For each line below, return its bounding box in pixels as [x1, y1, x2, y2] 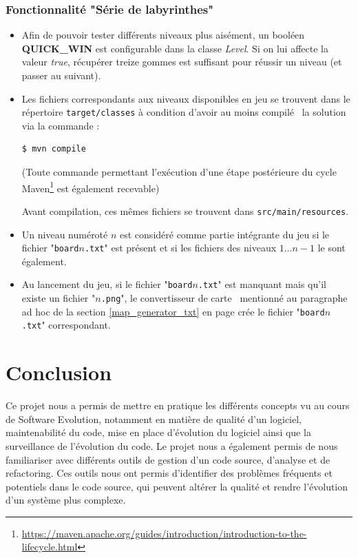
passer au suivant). [21, 68, 101, 82]
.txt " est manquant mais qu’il [198, 277, 326, 291]
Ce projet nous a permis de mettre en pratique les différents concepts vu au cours [6, 398, 350, 413]
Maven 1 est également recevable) [21, 178, 160, 195]
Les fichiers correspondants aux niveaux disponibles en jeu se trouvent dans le [21, 91, 350, 105]
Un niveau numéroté [21, 227, 108, 241]
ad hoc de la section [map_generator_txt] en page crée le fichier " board [21, 304, 325, 318]
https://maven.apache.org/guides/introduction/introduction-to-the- [21, 526, 307, 540]
